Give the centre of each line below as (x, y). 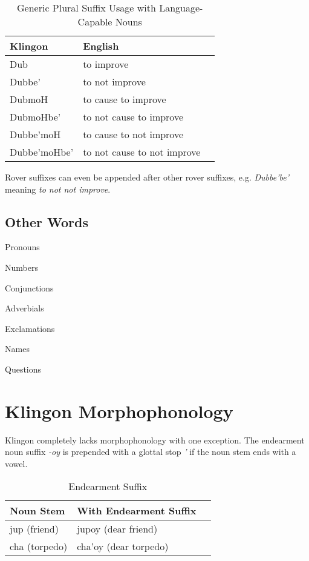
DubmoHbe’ (35, 117)
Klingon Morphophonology (119, 410)
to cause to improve (125, 99)
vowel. (16, 463)
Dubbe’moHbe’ (42, 152)
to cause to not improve (133, 134)
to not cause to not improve (142, 152)
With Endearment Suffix (137, 511)
